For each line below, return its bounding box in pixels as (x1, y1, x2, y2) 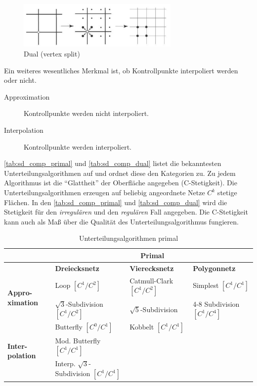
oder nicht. (4, 75, 37, 85)
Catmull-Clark (129, 275, 173, 285)
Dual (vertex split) (24, 49, 80, 59)
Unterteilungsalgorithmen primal (79, 233, 178, 243)
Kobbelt (129, 322, 154, 332)
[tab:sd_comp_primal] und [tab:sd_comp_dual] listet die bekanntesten (4, 158, 221, 168)
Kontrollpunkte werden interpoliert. (24, 141, 131, 152)
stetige (217, 187, 237, 197)
